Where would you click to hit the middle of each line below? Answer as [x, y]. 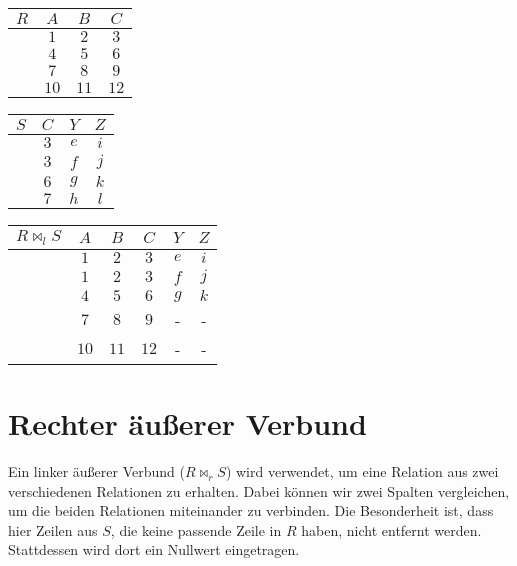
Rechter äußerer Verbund [187, 423]
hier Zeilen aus [53, 529]
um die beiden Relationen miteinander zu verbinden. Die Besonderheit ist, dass [251, 510]
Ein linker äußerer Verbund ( [96, 471]
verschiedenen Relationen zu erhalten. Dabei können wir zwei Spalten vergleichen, [259, 490]
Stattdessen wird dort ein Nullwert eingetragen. [154, 549]
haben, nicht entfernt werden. [391, 529]
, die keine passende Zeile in [196, 529]
